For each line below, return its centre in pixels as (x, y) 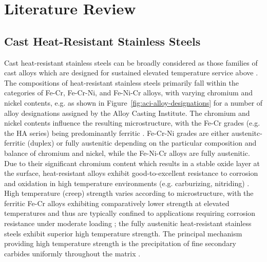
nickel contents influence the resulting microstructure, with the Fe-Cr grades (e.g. (132, 123)
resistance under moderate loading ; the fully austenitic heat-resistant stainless (128, 223)
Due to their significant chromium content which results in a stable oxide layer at (132, 163)
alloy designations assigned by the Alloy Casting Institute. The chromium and (127, 113)
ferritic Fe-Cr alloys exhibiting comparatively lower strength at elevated (117, 203)
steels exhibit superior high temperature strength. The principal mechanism (123, 233)
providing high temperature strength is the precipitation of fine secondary (120, 243)
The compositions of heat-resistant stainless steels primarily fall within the (121, 82)
